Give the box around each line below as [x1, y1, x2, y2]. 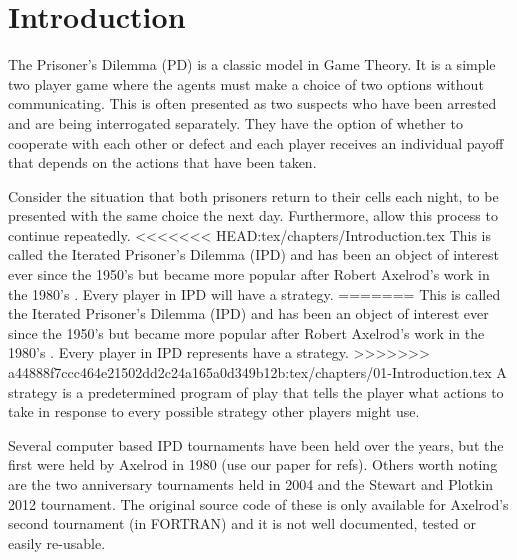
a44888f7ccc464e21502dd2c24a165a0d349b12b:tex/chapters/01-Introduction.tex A [8, 362, 507, 383]
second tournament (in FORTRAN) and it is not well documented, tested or [8, 513, 476, 534]
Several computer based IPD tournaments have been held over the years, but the [8, 434, 504, 455]
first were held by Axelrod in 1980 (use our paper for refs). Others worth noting [8, 454, 498, 475]
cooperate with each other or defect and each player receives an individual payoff [8, 132, 504, 153]
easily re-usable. [8, 532, 106, 553]
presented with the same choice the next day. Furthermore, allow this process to [8, 205, 498, 226]
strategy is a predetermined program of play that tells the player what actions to [8, 381, 504, 402]
